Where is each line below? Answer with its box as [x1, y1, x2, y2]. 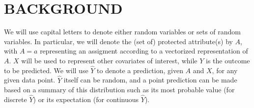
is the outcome [206, 55, 250, 65]
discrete [4, 94, 27, 104]
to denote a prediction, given [97, 65, 183, 75]
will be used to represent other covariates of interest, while [21, 55, 198, 65]
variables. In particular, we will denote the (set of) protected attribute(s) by [4, 36, 233, 46]
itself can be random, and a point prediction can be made [63, 75, 237, 85]
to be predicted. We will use [4, 65, 88, 75]
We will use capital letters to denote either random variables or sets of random [4, 27, 241, 37]
